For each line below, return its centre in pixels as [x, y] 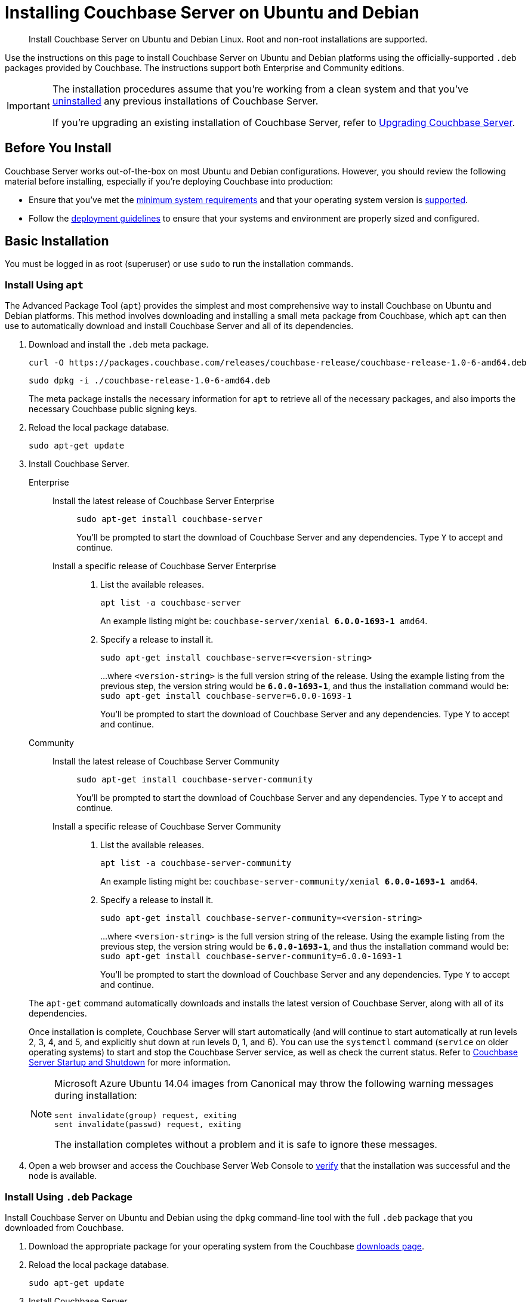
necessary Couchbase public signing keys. [113, 409]
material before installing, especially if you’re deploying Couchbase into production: [169, 181]
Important [28, 105]
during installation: [96, 1096]
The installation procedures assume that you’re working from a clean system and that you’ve [260, 89]
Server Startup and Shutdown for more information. [130, 1063]
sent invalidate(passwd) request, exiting [148, 1125]
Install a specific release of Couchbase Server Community [167, 827]
